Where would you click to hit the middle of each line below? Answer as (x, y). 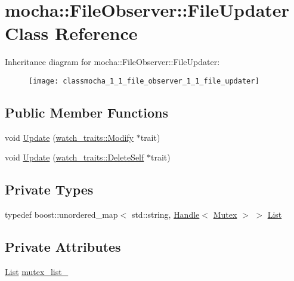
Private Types (49, 189)
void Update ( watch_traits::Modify (69, 137)
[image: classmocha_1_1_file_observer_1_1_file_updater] (144, 81)
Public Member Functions (86, 112)
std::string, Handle (165, 214)
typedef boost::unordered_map (61, 214)
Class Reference (71, 33)
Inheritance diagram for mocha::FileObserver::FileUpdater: (112, 62)
